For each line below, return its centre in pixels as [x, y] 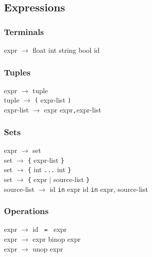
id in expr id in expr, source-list [99, 189]
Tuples [17, 72]
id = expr [50, 229]
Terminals [24, 31]
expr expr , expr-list [73, 110]
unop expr [48, 248]
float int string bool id [66, 50]
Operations [26, 211]
